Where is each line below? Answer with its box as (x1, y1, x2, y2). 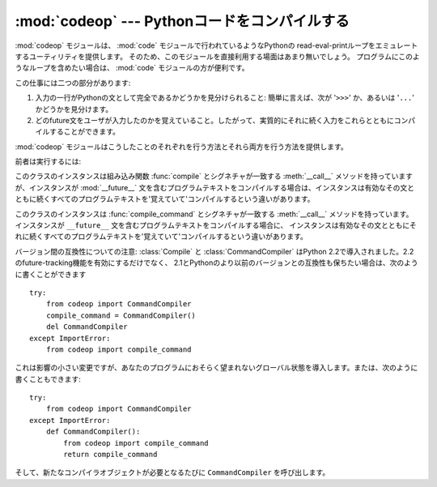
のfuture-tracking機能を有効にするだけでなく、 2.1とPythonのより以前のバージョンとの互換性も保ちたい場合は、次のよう (15, 258, 418, 267)
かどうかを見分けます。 (35, 104, 113, 113)
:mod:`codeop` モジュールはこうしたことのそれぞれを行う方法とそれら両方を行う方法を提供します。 (15, 142, 348, 152)
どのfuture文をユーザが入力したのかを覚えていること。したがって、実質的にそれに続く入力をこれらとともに (35, 115, 394, 125)
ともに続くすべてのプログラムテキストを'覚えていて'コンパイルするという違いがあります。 (15, 194, 315, 204)
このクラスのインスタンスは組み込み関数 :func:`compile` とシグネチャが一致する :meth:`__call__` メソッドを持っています (15, 171, 413, 182)
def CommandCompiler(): (45, 427, 141, 437)
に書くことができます (15, 269, 87, 279)
